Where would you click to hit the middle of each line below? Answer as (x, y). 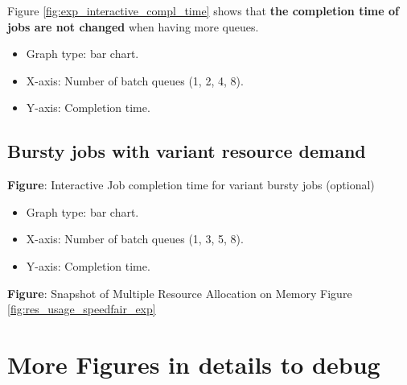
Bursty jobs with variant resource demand (187, 151)
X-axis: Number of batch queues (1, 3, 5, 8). (135, 239)
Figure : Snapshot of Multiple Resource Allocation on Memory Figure (180, 293)
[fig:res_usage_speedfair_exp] (82, 309)
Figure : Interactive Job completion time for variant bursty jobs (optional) (191, 185)
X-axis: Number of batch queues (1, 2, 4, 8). (135, 80)
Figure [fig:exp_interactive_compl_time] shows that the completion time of (203, 10)
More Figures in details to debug (194, 364)
